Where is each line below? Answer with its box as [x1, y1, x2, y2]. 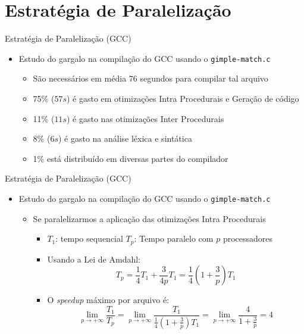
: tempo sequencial [55, 232, 123, 245]
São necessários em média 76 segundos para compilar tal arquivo [33, 72, 268, 85]
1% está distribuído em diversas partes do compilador [33, 152, 228, 164]
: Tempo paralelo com [134, 232, 214, 245]
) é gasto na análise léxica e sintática [58, 132, 192, 145]
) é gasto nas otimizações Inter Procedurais [66, 112, 224, 124]
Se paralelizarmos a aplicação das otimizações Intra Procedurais [33, 212, 266, 224]
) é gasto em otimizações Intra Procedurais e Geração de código [66, 92, 299, 104]
